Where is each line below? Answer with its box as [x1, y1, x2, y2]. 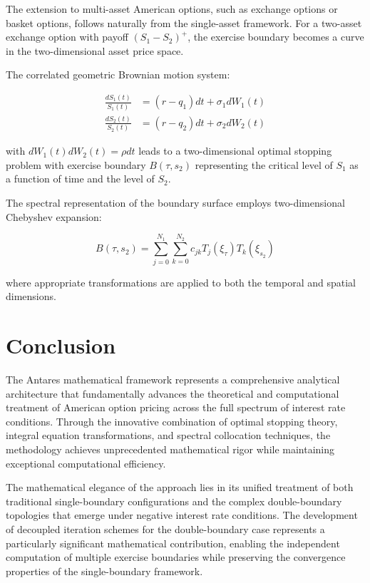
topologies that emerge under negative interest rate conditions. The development [6, 507, 358, 522]
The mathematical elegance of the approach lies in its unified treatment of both [6, 480, 354, 495]
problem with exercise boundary [6, 157, 146, 172]
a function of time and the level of [6, 171, 155, 186]
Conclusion [6, 331, 116, 360]
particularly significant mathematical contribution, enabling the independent [6, 535, 340, 550]
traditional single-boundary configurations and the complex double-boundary [6, 493, 342, 508]
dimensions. [6, 289, 56, 304]
